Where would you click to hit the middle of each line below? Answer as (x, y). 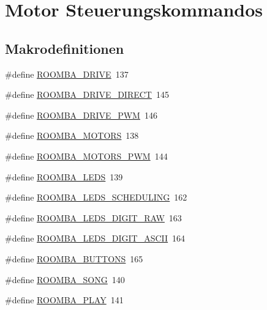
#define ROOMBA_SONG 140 (65, 279)
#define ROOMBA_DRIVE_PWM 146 (81, 115)
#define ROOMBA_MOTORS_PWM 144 (86, 156)
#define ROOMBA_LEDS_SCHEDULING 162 (96, 197)
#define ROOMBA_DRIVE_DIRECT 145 (87, 94)
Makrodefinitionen (65, 48)
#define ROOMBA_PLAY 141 (64, 300)
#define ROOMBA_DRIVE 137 (67, 74)
